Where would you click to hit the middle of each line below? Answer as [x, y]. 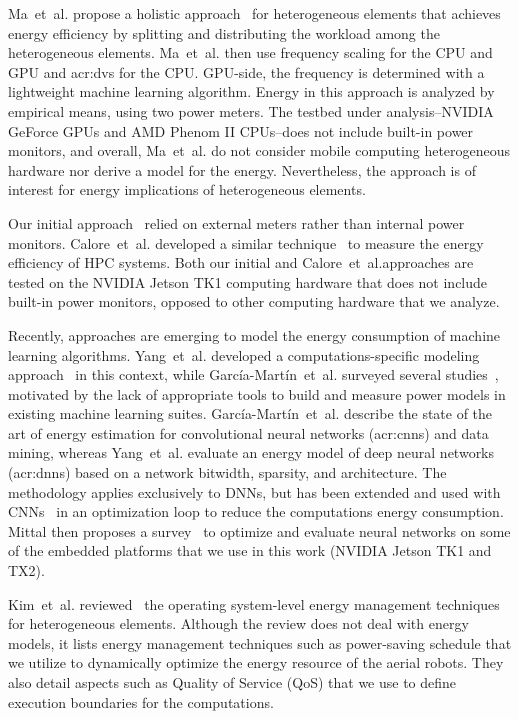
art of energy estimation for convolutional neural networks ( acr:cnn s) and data [248, 432]
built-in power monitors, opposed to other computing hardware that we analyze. [254, 301]
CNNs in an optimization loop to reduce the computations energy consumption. [256, 511]
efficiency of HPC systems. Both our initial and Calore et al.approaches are [241, 262]
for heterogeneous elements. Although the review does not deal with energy [238, 623]
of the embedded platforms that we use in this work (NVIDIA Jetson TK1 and [250, 550]
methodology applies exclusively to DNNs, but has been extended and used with [254, 491]
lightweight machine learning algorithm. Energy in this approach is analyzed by [251, 91]
